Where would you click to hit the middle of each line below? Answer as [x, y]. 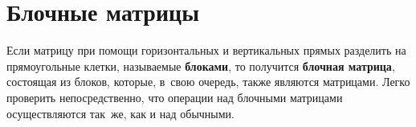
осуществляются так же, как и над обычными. [120, 113]
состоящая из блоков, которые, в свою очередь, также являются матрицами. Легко [208, 82]
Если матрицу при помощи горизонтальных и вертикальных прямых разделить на [206, 50]
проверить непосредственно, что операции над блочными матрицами [175, 97]
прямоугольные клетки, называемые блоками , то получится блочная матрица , [201, 66]
